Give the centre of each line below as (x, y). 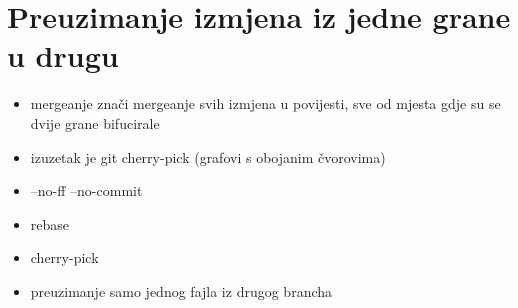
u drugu (63, 55)
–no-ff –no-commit (86, 190)
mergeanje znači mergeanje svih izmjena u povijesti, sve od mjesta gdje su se (265, 103)
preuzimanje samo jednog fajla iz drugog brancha (181, 290)
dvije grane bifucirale (95, 122)
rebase (50, 223)
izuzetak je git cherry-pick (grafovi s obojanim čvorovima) (208, 156)
